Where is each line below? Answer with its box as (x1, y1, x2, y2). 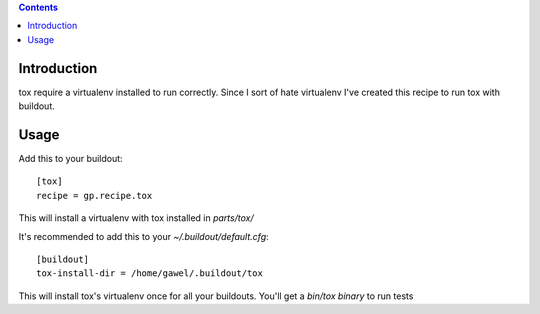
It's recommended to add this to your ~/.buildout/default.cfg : (18, 230, 269, 242)
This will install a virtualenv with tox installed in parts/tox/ (18, 212, 254, 224)
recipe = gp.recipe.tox (36, 190, 153, 201)
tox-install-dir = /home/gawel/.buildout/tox (36, 268, 264, 279)
